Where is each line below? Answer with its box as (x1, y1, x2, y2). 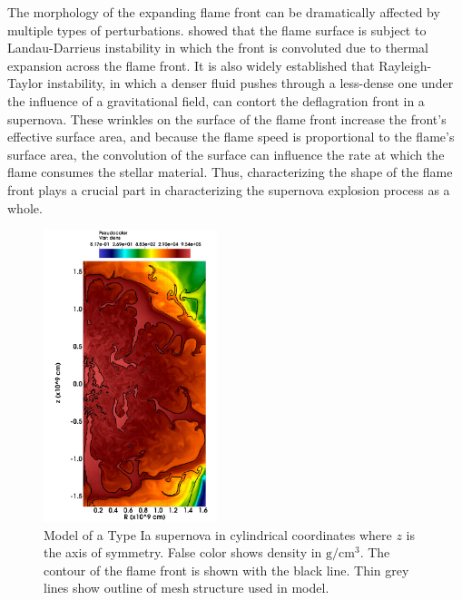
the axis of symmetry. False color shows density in (44, 543, 322, 562)
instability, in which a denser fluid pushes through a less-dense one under (46, 74, 454, 93)
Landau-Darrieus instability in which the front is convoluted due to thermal (7, 38, 428, 57)
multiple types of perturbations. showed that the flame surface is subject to (7, 20, 427, 39)
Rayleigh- (378, 55, 432, 74)
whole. (7, 198, 43, 217)
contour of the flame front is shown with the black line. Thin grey (44, 560, 409, 579)
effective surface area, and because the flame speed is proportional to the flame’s (7, 127, 455, 146)
